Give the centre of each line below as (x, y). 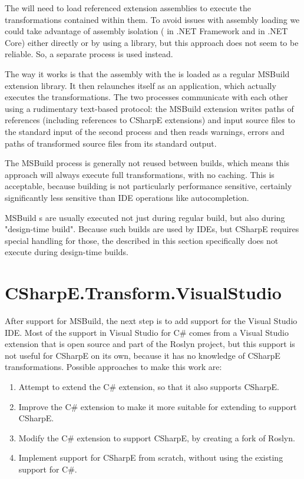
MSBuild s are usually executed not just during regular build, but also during (145, 217)
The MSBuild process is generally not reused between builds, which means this (147, 163)
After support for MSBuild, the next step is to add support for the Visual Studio (151, 321)
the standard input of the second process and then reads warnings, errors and (145, 131)
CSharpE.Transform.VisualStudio (143, 293)
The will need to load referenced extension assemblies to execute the (128, 8)
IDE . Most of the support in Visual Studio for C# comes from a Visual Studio (147, 332)
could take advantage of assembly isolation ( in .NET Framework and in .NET (146, 31)
